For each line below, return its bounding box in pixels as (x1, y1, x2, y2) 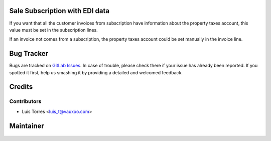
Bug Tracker (9, 49, 49, 58)
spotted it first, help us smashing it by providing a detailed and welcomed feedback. (9, 69, 183, 75)
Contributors (9, 98, 42, 105)
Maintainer (9, 121, 45, 130)
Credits (9, 83, 33, 91)
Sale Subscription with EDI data (9, 7, 110, 15)
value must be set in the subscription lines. (9, 27, 98, 33)
